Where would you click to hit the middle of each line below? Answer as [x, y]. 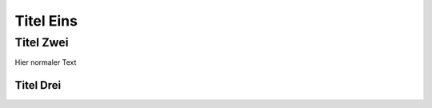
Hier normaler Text [46, 62]
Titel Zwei [42, 42]
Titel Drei [38, 85]
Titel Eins [46, 21]
